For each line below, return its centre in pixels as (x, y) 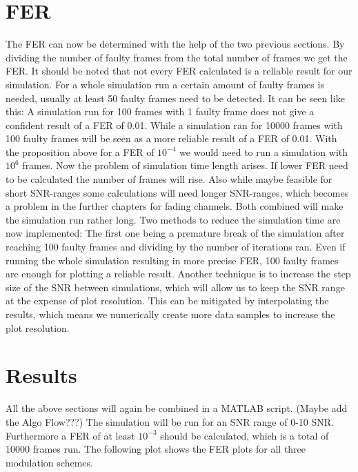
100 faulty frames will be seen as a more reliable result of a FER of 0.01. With (171, 138)
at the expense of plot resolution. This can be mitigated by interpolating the (167, 301)
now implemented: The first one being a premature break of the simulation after (175, 233)
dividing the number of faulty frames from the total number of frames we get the (177, 57)
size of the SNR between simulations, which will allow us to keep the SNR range (175, 287)
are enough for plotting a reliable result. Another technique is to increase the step (178, 274)
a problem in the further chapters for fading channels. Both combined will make (175, 206)
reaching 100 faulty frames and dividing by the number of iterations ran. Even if (176, 247)
